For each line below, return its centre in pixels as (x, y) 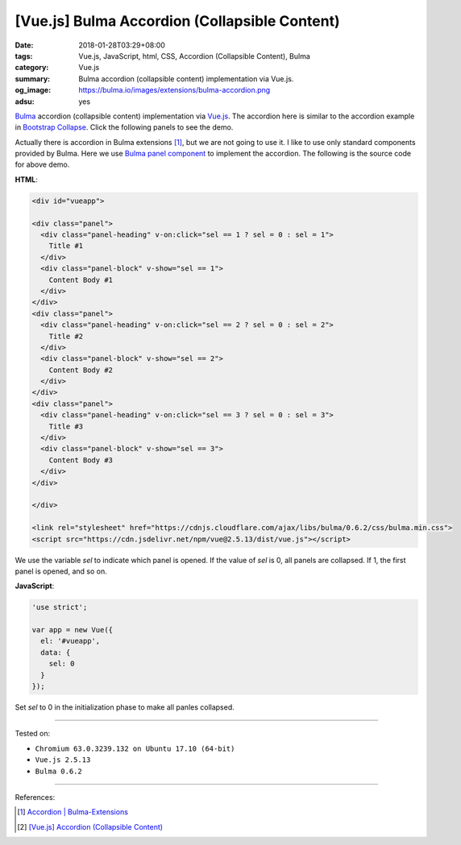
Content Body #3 (81, 460)
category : (32, 68)
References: (35, 797)
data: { (56, 652)
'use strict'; (60, 607)
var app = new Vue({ (72, 630)
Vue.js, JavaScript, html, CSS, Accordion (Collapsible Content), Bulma (194, 56)
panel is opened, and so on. (61, 571)
